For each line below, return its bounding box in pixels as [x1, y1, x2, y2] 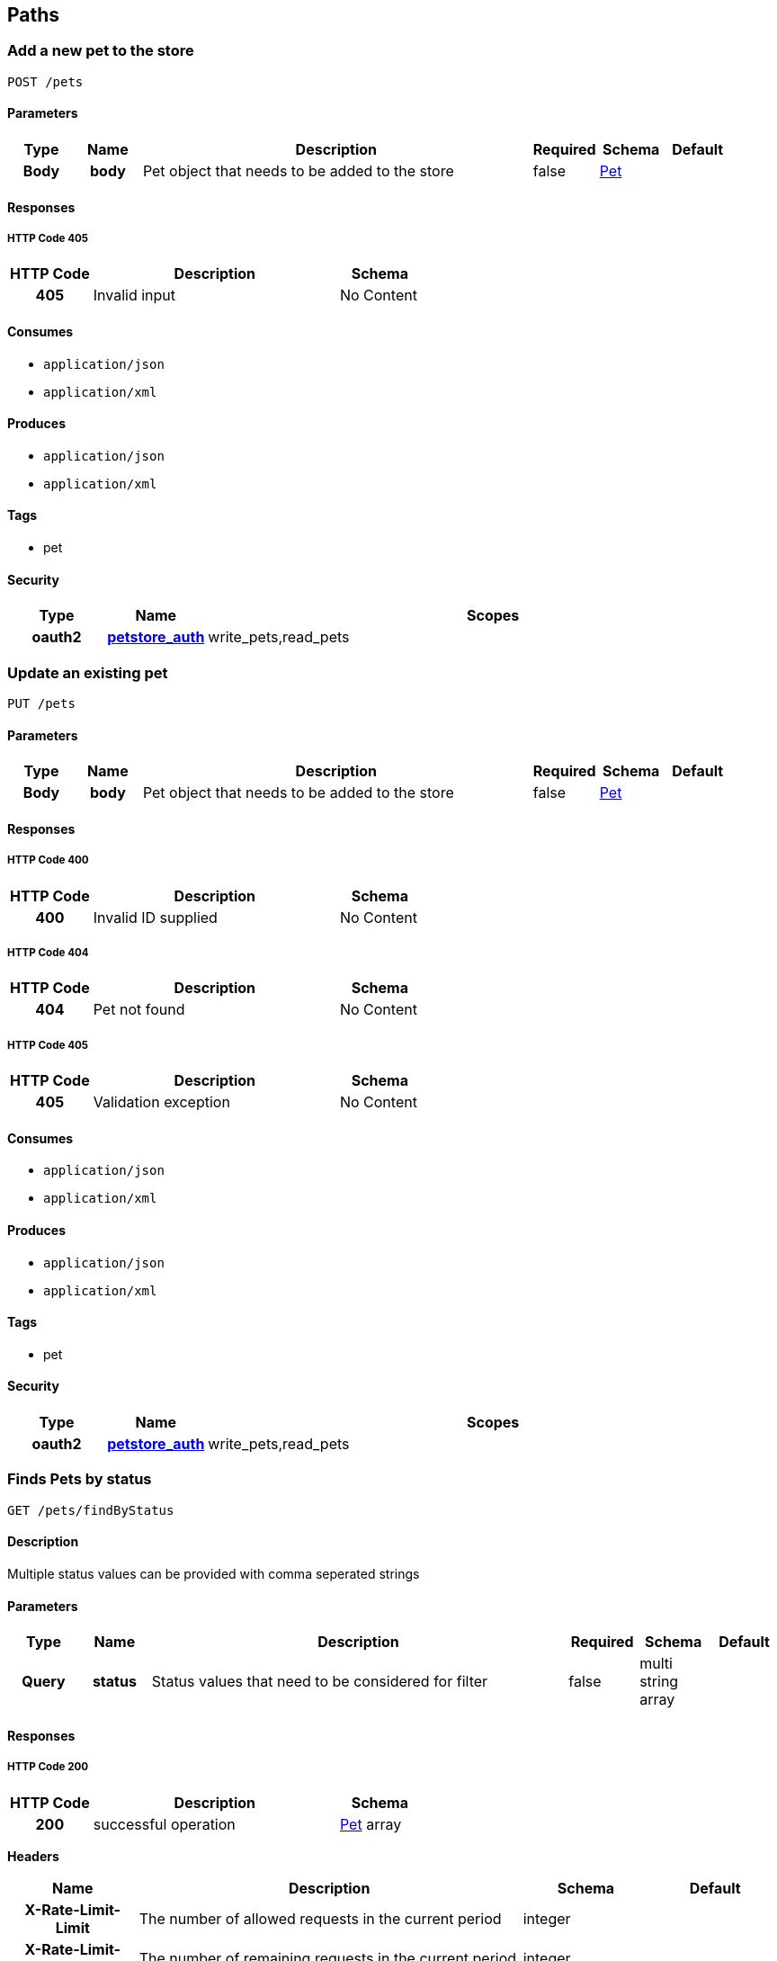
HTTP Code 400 [7, 854, 89, 867]
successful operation [93, 1814, 236, 1833]
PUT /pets [7, 696, 76, 712]
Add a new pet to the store [7, 41, 194, 60]
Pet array [339, 1814, 402, 1833]
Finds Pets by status [7, 1470, 152, 1489]
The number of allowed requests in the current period [138, 1909, 502, 1928]
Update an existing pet [7, 663, 168, 682]
